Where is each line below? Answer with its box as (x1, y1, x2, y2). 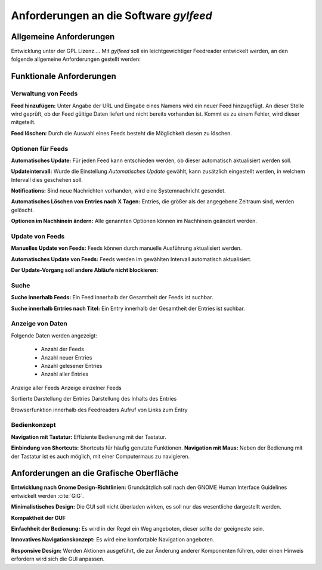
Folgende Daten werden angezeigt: (11, 332, 98, 339)
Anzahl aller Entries (41, 370, 89, 378)
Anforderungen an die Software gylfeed (11, 9, 212, 22)
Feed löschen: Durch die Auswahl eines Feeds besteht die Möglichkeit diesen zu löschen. (11, 129, 233, 137)
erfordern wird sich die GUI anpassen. (11, 555, 105, 563)
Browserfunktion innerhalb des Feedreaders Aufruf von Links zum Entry (11, 406, 188, 413)
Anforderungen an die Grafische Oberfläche (11, 468, 179, 478)
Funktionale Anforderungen (11, 72, 116, 82)
